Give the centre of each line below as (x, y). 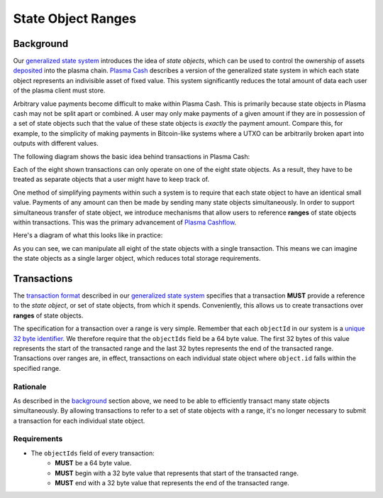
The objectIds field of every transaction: (93, 453)
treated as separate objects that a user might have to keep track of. (111, 179)
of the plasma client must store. (59, 91)
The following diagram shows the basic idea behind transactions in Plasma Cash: (132, 156)
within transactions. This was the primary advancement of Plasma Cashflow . (125, 222)
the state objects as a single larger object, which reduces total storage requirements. (137, 259)
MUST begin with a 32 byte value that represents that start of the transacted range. (177, 473)
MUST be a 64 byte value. (93, 463)
